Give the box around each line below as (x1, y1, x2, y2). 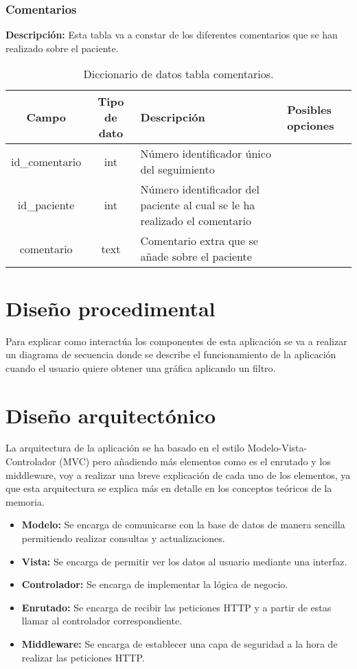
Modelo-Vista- (247, 441, 308, 455)
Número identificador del (140, 181, 260, 198)
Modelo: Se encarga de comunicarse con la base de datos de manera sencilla (21, 517, 345, 532)
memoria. (5, 494, 45, 508)
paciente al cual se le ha (140, 197, 255, 213)
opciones (287, 117, 334, 133)
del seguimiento (140, 161, 215, 178)
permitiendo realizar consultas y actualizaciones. (21, 531, 225, 545)
